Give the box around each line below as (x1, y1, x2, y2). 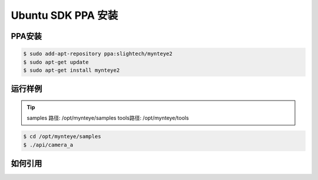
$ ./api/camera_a (23, 141, 74, 148)
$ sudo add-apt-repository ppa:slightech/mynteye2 (23, 51, 173, 57)
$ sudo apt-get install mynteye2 (23, 66, 120, 74)
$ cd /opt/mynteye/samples (23, 133, 101, 140)
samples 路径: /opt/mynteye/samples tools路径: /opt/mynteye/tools (26, 115, 189, 122)
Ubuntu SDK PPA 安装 (11, 9, 118, 22)
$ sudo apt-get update (23, 59, 89, 65)
